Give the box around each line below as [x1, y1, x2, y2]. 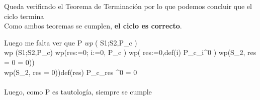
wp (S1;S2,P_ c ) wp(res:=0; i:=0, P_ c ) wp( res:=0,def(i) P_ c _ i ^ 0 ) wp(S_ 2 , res [4, 47, 256, 57]
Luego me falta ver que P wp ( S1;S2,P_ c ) [4, 37, 137, 47]
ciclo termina [4, 10, 44, 21]
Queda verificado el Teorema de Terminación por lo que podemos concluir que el [4, 1, 252, 11]
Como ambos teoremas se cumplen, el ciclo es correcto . [4, 20, 182, 31]
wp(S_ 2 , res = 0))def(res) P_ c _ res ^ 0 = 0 [4, 66, 137, 77]
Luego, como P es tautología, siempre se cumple [4, 86, 152, 96]
